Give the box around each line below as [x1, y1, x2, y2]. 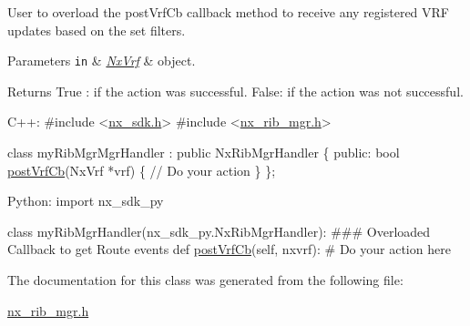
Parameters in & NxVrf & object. [7, 51, 196, 70]
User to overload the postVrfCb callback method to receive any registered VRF [7, 3, 449, 21]
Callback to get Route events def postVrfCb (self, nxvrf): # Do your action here [7, 239, 451, 259]
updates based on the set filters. [7, 20, 186, 39]
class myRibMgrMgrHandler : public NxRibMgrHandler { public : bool [7, 143, 400, 162]
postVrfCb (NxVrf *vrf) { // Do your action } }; [7, 160, 276, 179]
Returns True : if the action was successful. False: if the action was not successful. [7, 81, 464, 100]
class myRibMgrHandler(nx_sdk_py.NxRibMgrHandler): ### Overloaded [7, 221, 431, 240]
